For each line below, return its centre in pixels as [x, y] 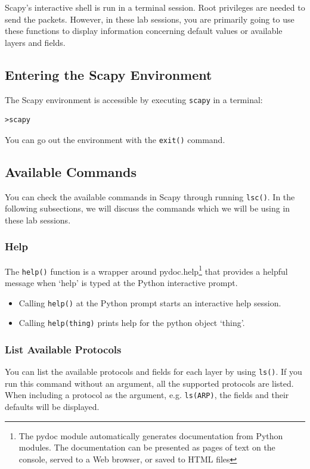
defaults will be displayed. [52, 407]
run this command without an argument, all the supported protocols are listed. [149, 383]
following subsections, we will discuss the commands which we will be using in [148, 208]
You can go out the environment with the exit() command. [115, 139]
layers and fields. [35, 42]
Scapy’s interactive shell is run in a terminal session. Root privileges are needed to [155, 7]
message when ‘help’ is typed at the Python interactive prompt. [121, 283]
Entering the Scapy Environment [108, 74]
